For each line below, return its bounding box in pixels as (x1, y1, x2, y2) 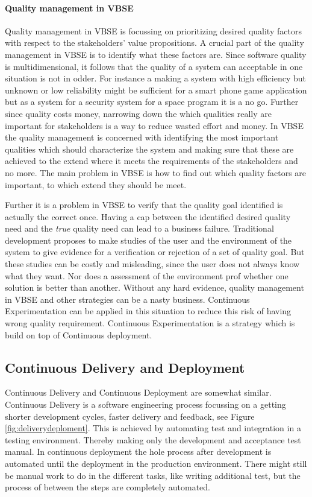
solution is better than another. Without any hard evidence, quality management (5, 281, 304, 294)
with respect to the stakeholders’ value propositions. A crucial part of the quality (5, 36, 304, 49)
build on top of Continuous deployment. (5, 328, 152, 341)
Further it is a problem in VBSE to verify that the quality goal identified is (5, 198, 283, 211)
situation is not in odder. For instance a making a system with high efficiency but (5, 72, 306, 84)
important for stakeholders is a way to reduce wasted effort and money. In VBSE (5, 119, 304, 131)
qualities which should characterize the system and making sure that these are (5, 142, 294, 155)
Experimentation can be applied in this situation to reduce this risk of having (5, 305, 292, 317)
